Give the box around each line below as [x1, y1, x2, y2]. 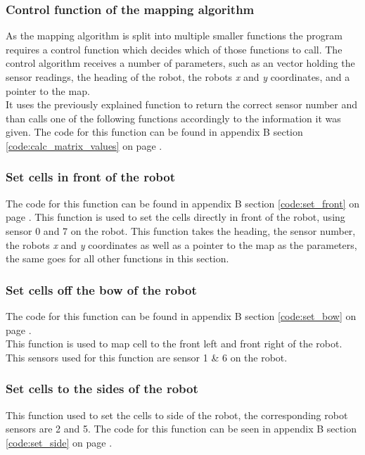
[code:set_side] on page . [6, 435, 113, 449]
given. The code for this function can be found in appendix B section [6, 124, 303, 139]
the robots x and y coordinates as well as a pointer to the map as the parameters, [6, 237, 357, 252]
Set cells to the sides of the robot [6, 380, 198, 397]
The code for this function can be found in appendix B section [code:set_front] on [6, 196, 360, 210]
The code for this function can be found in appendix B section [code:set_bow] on [6, 308, 357, 323]
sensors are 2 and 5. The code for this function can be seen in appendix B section [6, 421, 357, 436]
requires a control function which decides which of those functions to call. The [6, 41, 342, 56]
